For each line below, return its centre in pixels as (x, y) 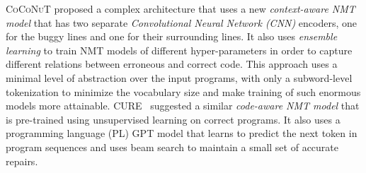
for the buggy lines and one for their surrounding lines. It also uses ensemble (172, 36)
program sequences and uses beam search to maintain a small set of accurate (172, 147)
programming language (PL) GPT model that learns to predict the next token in (182, 133)
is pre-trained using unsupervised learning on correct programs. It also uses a (173, 119)
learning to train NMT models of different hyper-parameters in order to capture (179, 50)
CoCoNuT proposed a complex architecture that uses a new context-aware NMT (181, 8)
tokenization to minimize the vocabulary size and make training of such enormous (183, 91)
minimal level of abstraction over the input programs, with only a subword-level (179, 77)
